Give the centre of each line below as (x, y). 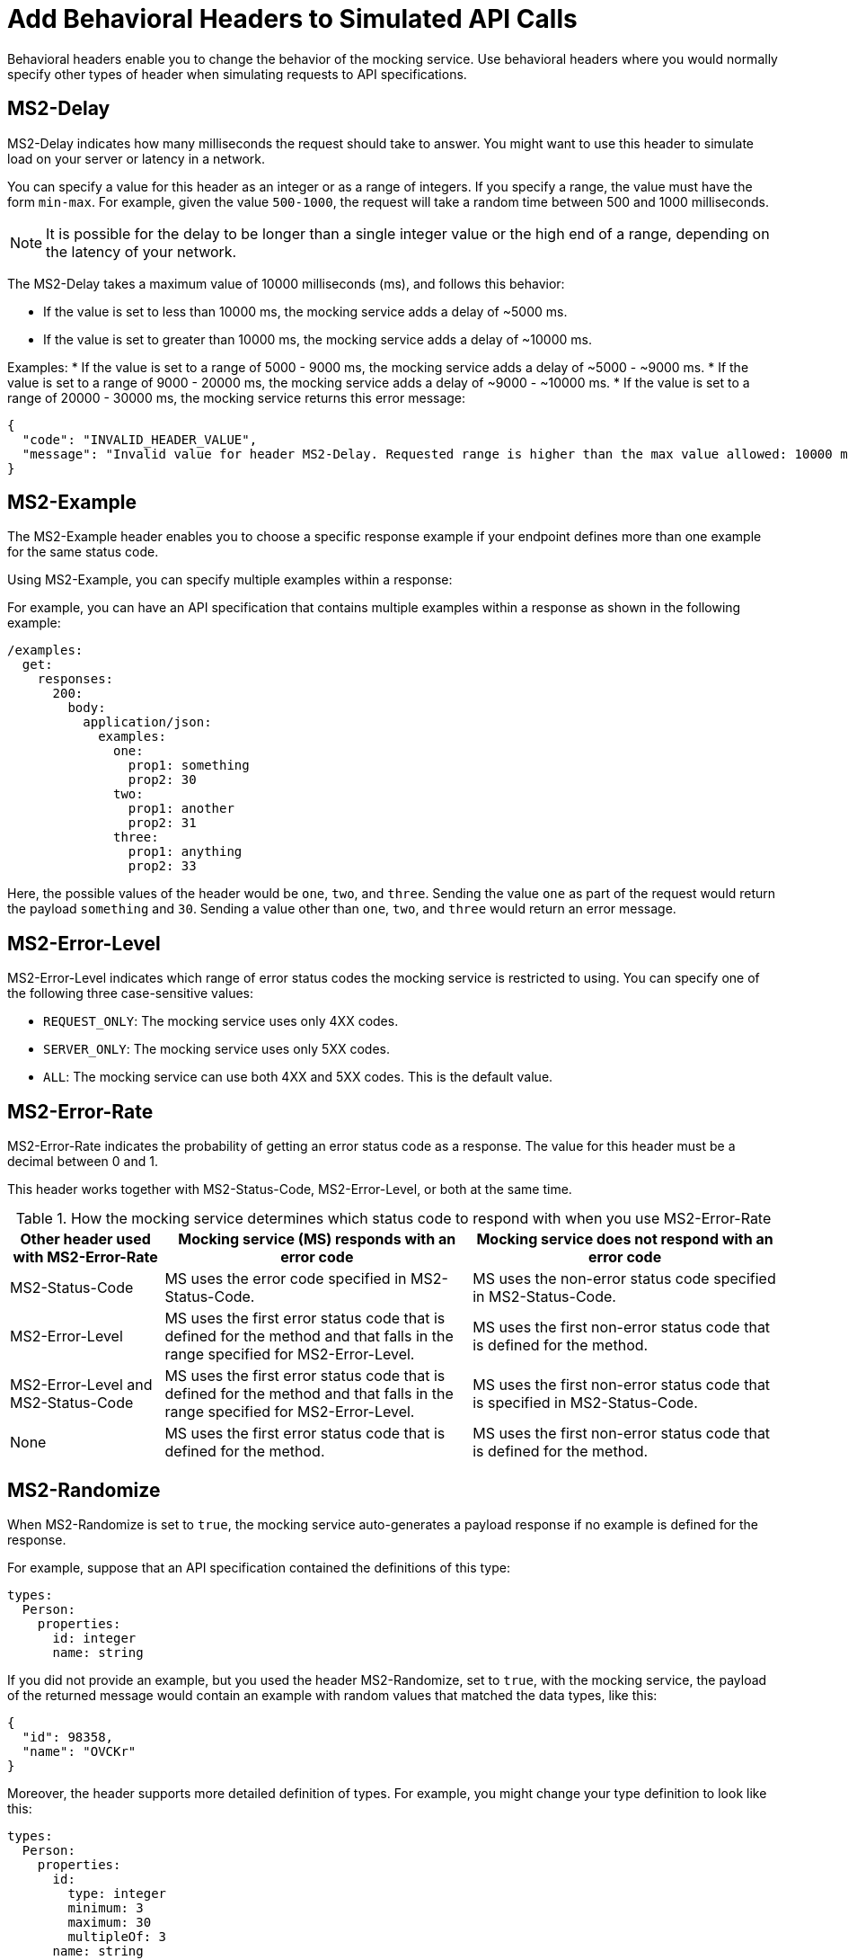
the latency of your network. (141, 251)
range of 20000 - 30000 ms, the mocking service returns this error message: (237, 397)
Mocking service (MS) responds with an (317, 1239)
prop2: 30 (162, 780)
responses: (75, 679)
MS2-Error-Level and (81, 1385)
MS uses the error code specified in (286, 1279)
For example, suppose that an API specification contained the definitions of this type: (259, 1567)
